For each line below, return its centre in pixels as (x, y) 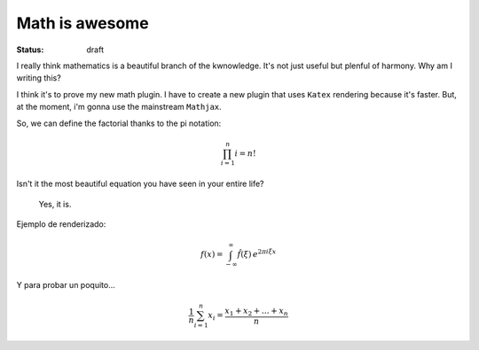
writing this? (39, 78)
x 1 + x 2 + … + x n (256, 312)
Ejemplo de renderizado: (61, 224)
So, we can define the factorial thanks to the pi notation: (119, 123)
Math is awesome (83, 23)
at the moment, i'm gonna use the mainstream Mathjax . (119, 107)
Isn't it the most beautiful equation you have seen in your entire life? (141, 184)
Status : (30, 50)
